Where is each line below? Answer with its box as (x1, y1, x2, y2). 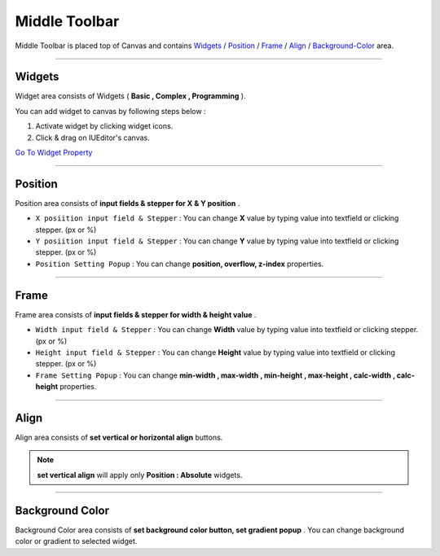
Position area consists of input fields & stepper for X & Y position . (15, 198, 240, 208)
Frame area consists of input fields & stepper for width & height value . (15, 309, 257, 319)
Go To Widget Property (15, 147, 93, 158)
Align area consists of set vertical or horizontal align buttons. (15, 432, 223, 443)
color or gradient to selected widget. (15, 536, 138, 546)
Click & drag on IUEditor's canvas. (35, 133, 150, 142)
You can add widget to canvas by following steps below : (15, 106, 207, 116)
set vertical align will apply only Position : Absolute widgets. (37, 470, 243, 479)
